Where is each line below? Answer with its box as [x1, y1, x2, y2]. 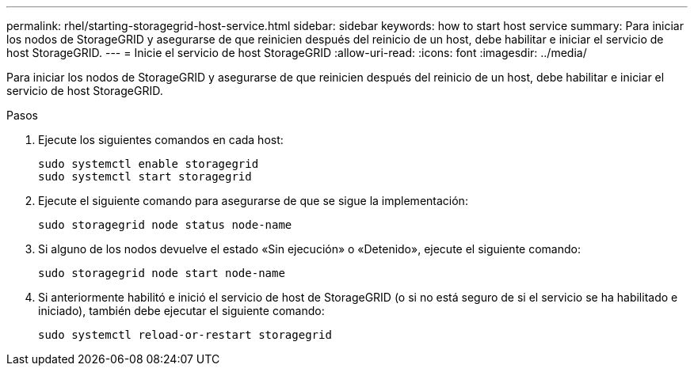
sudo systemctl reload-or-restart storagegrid [38, 328, 332, 341]
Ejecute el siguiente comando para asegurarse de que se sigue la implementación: [38, 194, 468, 207]
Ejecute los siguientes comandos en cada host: [38, 133, 284, 146]
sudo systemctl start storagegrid [38, 170, 252, 183]
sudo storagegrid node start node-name [38, 267, 285, 279]
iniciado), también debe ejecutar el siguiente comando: [38, 304, 325, 317]
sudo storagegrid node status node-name [38, 218, 292, 231]
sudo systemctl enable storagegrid [38, 158, 259, 170]
